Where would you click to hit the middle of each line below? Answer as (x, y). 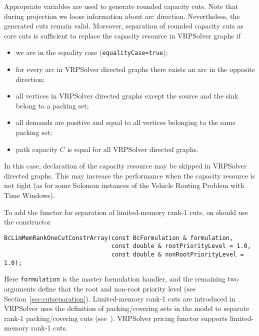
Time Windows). (29, 195)
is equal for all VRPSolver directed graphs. (133, 149)
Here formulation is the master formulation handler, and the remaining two (121, 279)
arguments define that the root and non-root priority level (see (100, 289)
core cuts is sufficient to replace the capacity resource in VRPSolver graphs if (122, 35)
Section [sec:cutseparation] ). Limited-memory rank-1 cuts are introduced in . (122, 298)
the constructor (27, 222)
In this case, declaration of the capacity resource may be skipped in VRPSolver (125, 166)
